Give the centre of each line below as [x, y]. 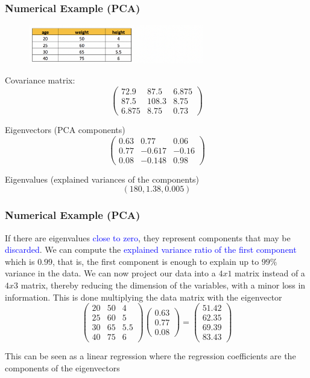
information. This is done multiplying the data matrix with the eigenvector [144, 297]
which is [20, 261]
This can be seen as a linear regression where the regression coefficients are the [150, 356]
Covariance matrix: [40, 80]
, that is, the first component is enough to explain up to [156, 261]
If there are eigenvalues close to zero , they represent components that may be [148, 237]
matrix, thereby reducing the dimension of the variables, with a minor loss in [163, 285]
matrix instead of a [270, 273]
